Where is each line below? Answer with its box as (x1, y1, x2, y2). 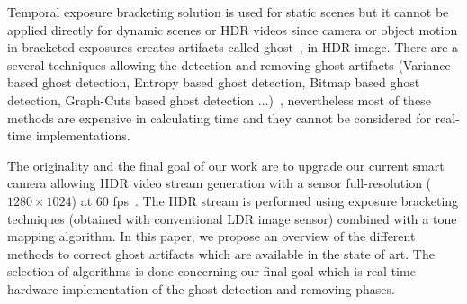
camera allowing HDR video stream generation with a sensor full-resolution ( (7, 174, 432, 192)
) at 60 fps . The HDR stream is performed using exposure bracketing (71, 191, 459, 210)
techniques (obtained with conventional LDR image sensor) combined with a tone (7, 209, 457, 228)
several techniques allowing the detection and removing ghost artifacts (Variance (7, 55, 451, 74)
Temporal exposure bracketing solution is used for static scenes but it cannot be (7, 3, 449, 21)
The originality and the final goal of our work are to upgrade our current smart (7, 156, 445, 174)
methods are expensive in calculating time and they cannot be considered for (7, 108, 431, 127)
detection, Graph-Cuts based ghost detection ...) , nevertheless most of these (7, 90, 431, 109)
